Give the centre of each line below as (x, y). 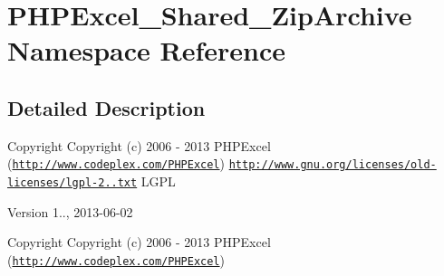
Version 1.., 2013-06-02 (70, 211)
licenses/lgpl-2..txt (72, 183)
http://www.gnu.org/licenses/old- (333, 165)
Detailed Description (106, 107)
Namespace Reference (146, 50)
